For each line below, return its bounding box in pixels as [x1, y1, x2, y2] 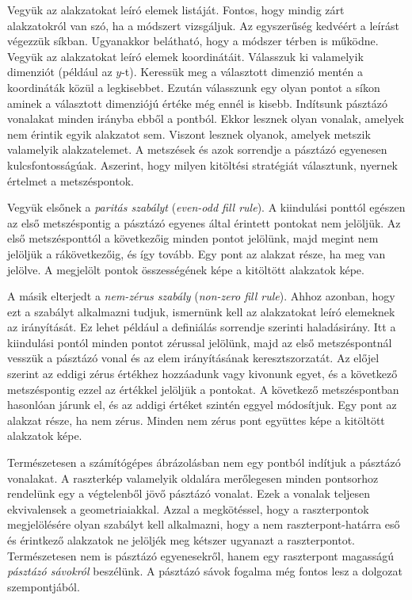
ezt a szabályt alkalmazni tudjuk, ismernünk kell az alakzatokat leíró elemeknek [7, 303, 395, 319]
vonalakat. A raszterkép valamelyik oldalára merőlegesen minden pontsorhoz [7, 469, 379, 486]
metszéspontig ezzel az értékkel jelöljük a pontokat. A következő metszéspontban [7, 380, 399, 397]
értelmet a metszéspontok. [7, 172, 134, 189]
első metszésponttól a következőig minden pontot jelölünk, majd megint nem [7, 230, 379, 246]
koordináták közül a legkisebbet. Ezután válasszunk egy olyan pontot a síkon [7, 78, 380, 95]
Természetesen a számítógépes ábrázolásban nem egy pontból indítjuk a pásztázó [7, 454, 401, 471]
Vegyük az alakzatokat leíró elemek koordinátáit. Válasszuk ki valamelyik [7, 48, 364, 64]
